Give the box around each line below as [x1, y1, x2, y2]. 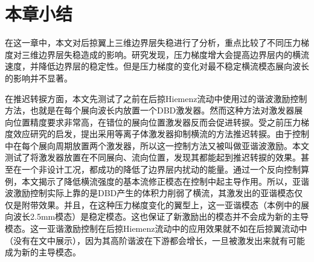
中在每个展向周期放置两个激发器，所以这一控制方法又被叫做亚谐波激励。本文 [5, 139, 309, 152]
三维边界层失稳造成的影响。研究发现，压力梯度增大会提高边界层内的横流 [21, 48, 309, 60]
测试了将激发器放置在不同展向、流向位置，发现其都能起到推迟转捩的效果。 [5, 151, 301, 164]
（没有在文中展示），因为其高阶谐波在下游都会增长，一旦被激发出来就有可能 [5, 234, 305, 246]
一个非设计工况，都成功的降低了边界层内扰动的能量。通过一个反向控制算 [21, 163, 309, 176]
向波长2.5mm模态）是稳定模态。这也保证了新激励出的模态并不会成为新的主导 [5, 210, 309, 223]
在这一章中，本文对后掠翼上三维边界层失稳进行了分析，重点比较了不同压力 [5, 36, 301, 49]
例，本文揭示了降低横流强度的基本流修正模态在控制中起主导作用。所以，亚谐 [5, 174, 309, 187]
